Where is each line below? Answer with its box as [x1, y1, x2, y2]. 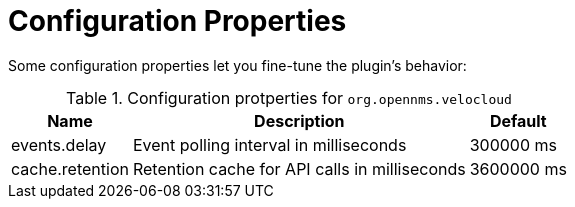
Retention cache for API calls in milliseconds [132, 158, 466, 179]
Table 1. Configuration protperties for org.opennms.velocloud [66, 87, 512, 108]
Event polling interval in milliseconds [132, 134, 407, 155]
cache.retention [11, 158, 129, 179]
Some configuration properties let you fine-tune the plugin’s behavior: [8, 56, 467, 74]
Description [254, 110, 345, 131]
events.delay [11, 134, 107, 155]
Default [489, 110, 547, 131]
